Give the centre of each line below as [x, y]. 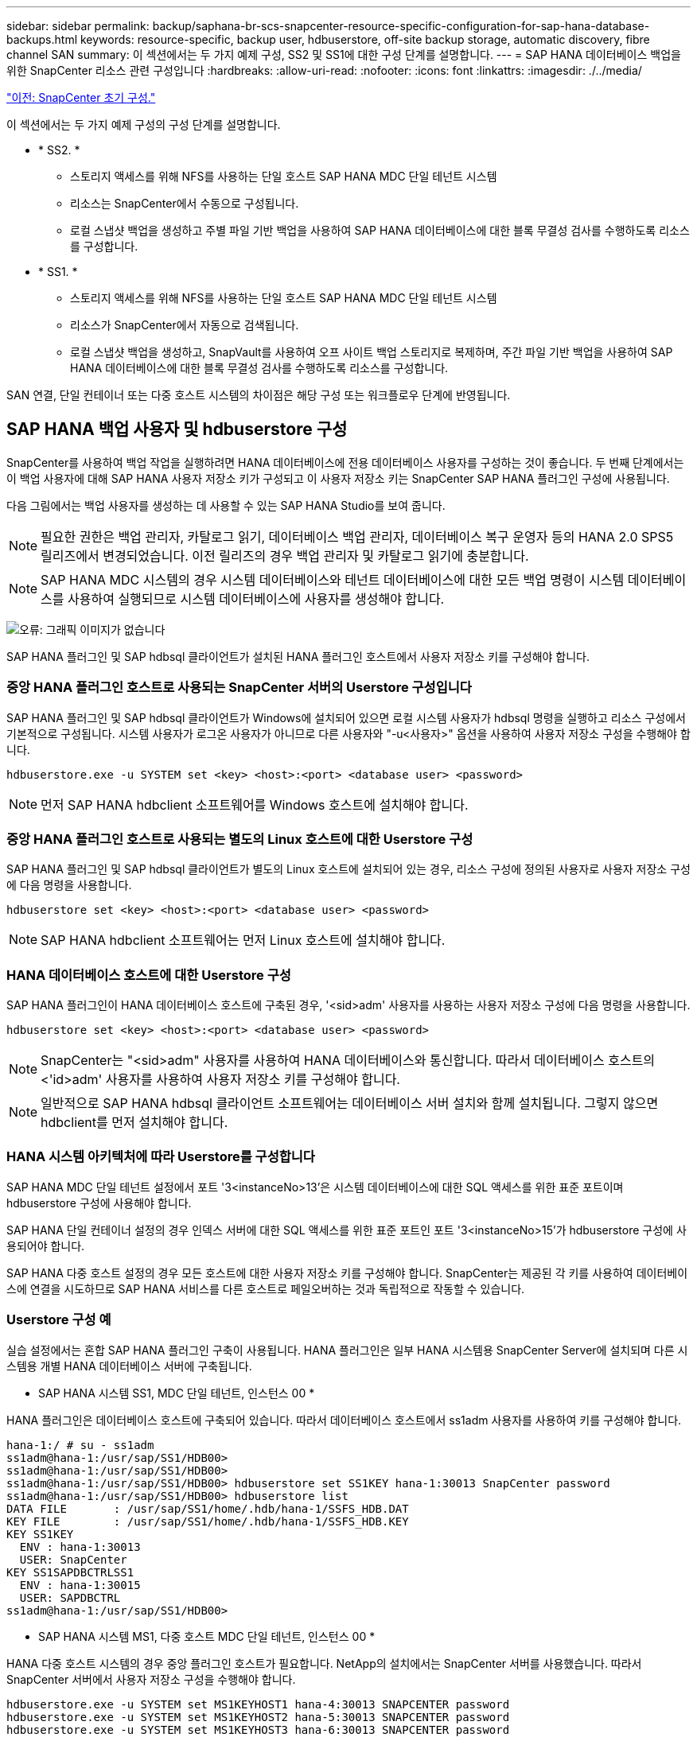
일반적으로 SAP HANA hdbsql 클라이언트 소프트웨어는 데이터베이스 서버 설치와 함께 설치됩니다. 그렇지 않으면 [350, 1104]
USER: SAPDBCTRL [70, 1597]
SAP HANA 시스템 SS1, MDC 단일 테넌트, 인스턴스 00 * [177, 1393]
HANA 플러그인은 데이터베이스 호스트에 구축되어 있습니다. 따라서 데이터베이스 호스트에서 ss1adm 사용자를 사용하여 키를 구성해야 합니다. [344, 1420]
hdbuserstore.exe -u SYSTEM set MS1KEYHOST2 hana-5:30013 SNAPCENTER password [258, 1717]
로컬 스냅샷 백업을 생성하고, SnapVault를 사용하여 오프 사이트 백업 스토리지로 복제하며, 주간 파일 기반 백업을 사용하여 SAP [372, 352]
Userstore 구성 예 [59, 1320]
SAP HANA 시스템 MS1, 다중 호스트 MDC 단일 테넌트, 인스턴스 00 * [207, 1636]
